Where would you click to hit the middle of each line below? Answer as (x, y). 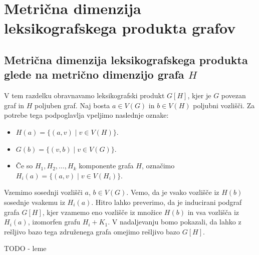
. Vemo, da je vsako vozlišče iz (173, 192)
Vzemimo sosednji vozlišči (43, 192)
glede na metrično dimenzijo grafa (94, 74)
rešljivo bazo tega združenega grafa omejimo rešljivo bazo (92, 231)
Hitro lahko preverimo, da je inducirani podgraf (169, 202)
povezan (233, 95)
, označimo (158, 166)
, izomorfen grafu (54, 222)
